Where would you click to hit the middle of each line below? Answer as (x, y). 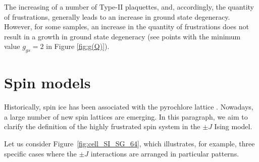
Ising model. (233, 126)
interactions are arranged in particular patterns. (165, 153)
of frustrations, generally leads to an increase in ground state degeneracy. (117, 16)
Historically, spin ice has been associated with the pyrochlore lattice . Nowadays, (129, 107)
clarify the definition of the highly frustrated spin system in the (102, 126)
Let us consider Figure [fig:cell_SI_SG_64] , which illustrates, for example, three (129, 144)
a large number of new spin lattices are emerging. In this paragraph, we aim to (126, 116)
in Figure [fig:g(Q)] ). (78, 46)
